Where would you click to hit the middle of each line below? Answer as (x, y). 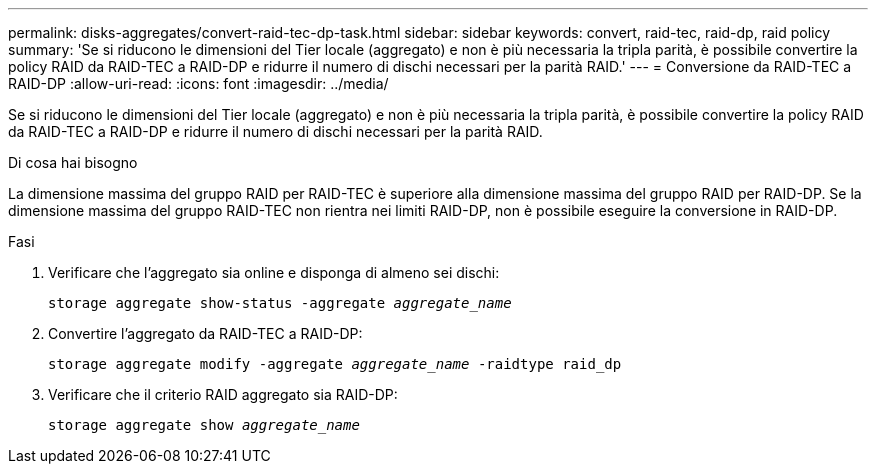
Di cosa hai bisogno (73, 162)
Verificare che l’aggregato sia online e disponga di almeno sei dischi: (274, 272)
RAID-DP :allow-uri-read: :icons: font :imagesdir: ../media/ (198, 83)
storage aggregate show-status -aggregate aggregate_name (280, 303)
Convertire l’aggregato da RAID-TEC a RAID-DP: (205, 333)
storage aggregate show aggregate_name (204, 425)
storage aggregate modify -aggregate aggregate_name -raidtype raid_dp (335, 364)
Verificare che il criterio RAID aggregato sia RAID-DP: (223, 394)
